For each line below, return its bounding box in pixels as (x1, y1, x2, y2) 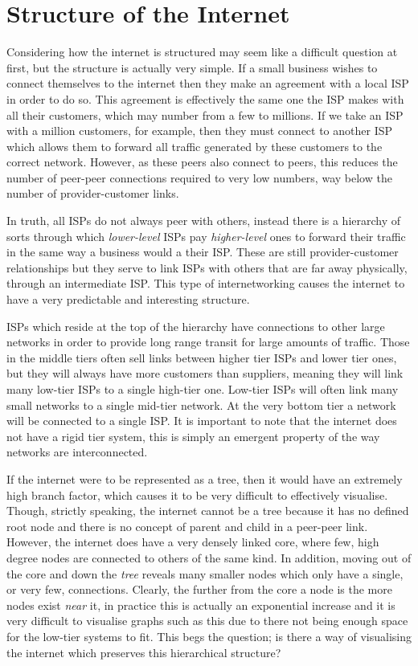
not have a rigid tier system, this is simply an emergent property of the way (6, 427, 380, 444)
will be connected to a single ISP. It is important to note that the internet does (6, 412, 397, 429)
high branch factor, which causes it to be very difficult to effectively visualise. (6, 486, 388, 503)
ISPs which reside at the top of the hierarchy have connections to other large (6, 317, 385, 334)
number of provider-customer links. (6, 185, 179, 202)
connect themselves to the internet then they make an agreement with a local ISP (6, 75, 409, 92)
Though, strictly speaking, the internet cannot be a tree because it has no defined (6, 502, 409, 519)
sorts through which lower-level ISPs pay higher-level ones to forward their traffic (6, 227, 406, 244)
